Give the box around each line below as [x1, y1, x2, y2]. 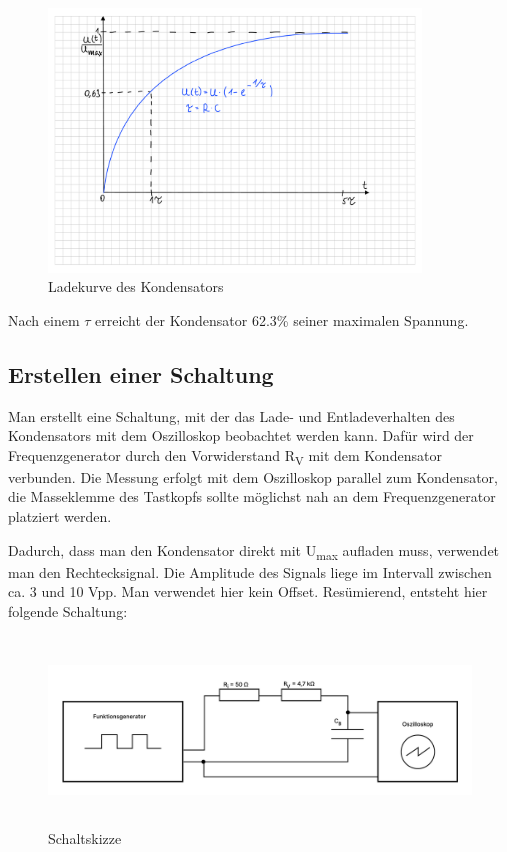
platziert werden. [8, 506, 112, 527]
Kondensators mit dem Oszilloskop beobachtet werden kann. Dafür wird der [8, 425, 474, 446]
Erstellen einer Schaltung [8, 358, 274, 389]
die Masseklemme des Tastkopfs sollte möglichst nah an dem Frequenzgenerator [8, 486, 496, 507]
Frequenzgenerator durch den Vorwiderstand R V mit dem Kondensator [8, 444, 442, 468]
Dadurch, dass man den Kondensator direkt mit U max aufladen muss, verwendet [8, 539, 500, 563]
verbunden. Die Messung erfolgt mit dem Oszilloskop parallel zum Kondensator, [8, 466, 498, 487]
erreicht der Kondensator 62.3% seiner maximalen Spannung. [94, 309, 469, 330]
